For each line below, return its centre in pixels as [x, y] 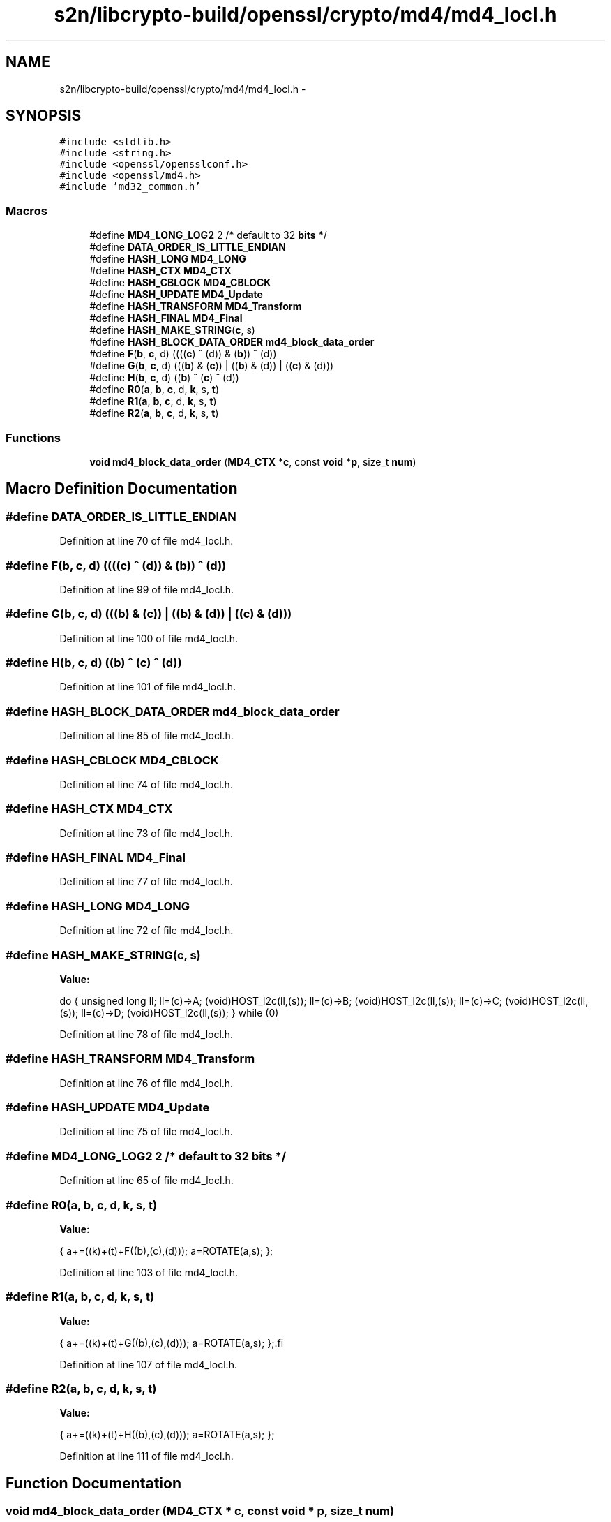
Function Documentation [93, 1483]
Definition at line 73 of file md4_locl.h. [146, 833]
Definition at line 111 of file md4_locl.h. [146, 1456]
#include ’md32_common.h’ [130, 187]
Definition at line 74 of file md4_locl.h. [146, 784]
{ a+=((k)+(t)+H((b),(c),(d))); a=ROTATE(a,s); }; [167, 1435]
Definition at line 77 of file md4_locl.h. [146, 882]
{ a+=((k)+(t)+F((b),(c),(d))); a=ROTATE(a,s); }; [166, 1250]
